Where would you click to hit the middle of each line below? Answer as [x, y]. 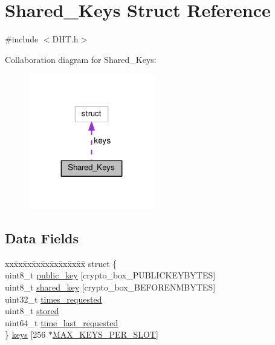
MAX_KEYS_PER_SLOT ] [105, 334]
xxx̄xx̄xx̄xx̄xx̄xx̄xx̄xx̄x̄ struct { [61, 263]
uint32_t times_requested [53, 299]
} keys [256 [25, 334]
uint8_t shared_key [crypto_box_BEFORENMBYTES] [110, 287]
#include [22, 39]
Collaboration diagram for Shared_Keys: [81, 59]
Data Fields [42, 238]
